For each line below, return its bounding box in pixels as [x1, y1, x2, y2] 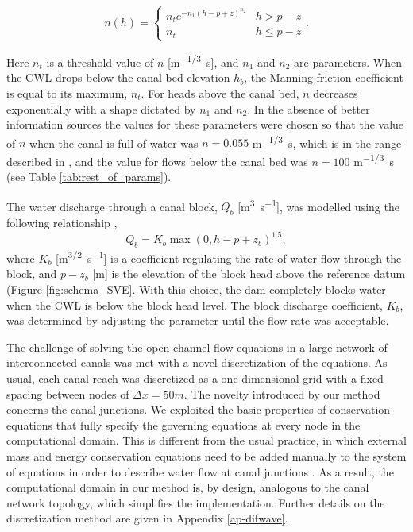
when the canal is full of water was [29, 134, 199, 151]
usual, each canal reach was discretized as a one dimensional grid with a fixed [6, 369, 384, 386]
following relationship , [6, 214, 118, 231]
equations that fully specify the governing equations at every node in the [6, 416, 361, 433]
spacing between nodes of [6, 385, 129, 402]
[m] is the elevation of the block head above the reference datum [92, 265, 406, 282]
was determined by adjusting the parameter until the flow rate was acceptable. [6, 312, 389, 329]
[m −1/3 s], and [167, 52, 239, 70]
